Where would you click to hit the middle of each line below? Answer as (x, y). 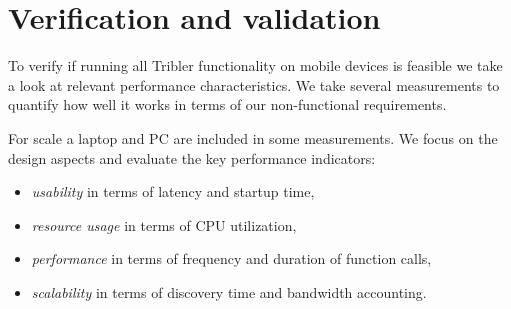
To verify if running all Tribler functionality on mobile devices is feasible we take (255, 65)
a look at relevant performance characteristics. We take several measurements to (254, 84)
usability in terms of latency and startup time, (173, 191)
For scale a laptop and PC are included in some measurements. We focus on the (253, 137)
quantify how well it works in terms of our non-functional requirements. (227, 104)
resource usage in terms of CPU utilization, (164, 224)
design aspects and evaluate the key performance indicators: (192, 157)
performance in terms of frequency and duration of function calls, (231, 258)
